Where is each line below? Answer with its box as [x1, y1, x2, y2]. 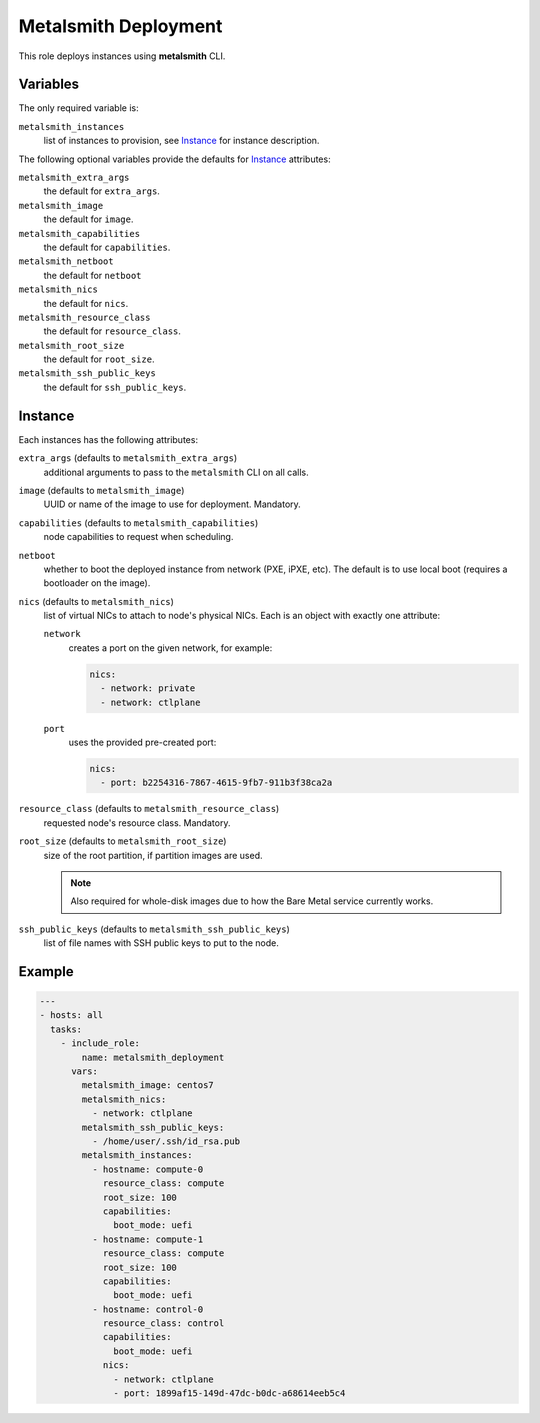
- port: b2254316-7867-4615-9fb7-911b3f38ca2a [100, 777, 333, 789]
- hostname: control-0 [91, 1303, 204, 1315]
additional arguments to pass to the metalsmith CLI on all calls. [43, 466, 309, 478]
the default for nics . [43, 297, 129, 309]
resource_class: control [102, 1318, 225, 1329]
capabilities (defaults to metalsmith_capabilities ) [18, 516, 259, 529]
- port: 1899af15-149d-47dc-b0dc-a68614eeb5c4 [113, 1388, 346, 1399]
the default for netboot [43, 269, 142, 281]
